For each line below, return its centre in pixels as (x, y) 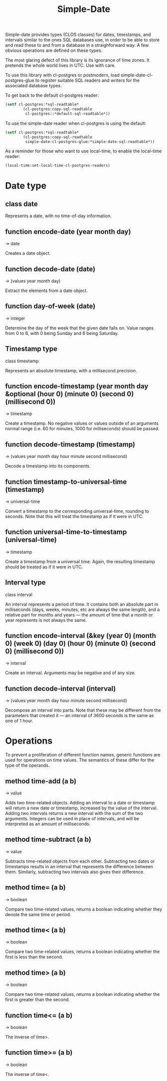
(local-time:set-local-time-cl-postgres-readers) (58, 165)
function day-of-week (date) (50, 306)
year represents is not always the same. (46, 620)
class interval (19, 595)
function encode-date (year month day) (68, 232)
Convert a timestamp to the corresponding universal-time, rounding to (77, 511)
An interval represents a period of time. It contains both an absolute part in (82, 604)
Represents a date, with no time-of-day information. (58, 216)
